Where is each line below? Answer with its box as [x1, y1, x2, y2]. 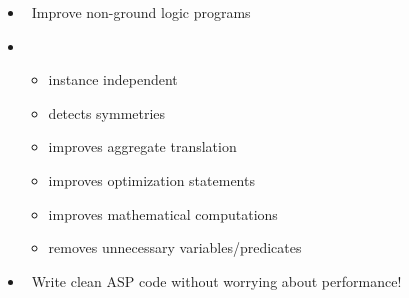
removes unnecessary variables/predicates [48, 237, 302, 258]
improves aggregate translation [48, 136, 237, 157]
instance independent [48, 69, 178, 90]
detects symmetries [48, 102, 166, 123]
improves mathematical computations [48, 203, 278, 224]
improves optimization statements [48, 169, 255, 190]
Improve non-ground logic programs [31, 2, 251, 22]
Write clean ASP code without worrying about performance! [31, 270, 402, 291]
